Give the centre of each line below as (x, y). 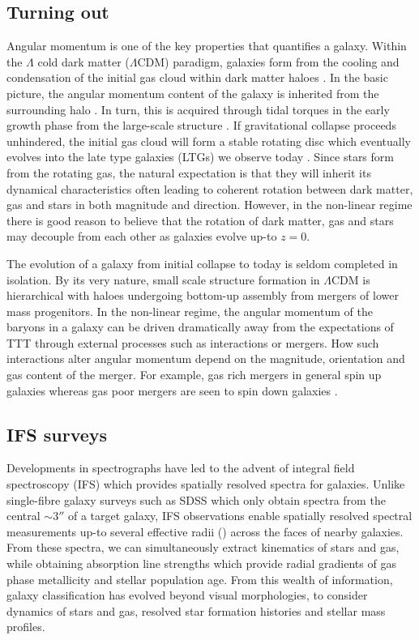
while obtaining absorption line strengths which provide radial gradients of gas (201, 563)
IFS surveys (57, 434)
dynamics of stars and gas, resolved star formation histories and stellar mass (196, 610)
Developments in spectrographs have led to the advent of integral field (181, 468)
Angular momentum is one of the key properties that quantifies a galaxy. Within (207, 46)
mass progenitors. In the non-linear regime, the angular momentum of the (190, 311)
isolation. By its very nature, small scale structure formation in (163, 279)
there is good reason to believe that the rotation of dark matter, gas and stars (200, 220)
